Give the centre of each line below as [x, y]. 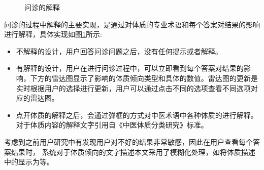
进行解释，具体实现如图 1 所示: [53, 34]
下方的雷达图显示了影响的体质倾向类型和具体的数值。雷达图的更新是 [144, 78]
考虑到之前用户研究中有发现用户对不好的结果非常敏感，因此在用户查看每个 [128, 141]
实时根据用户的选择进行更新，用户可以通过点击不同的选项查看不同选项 [133, 88]
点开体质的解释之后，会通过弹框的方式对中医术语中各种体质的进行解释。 [137, 115]
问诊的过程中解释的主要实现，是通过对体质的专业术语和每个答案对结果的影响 [132, 24]
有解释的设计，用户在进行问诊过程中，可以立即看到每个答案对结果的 [130, 68]
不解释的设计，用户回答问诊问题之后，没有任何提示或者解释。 [119, 51]
